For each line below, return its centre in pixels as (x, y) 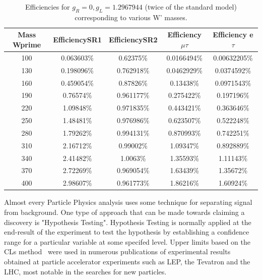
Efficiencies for (48, 7)
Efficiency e (233, 35)
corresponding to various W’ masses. (131, 17)
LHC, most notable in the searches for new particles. (85, 271)
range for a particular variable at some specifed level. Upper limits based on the (127, 241)
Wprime (27, 44)
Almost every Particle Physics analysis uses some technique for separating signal (128, 202)
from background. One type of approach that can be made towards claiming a (124, 212)
